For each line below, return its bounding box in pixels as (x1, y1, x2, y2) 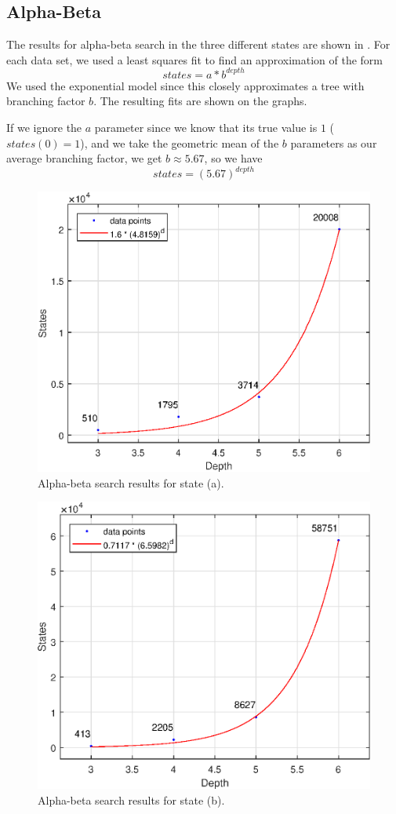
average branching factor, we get (6, 150, 162, 166)
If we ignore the (6, 119, 82, 136)
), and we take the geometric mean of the (80, 134, 279, 151)
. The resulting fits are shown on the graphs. (93, 93, 307, 109)
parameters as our (290, 134, 377, 151)
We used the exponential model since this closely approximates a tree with (6, 77, 365, 93)
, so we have (204, 150, 263, 166)
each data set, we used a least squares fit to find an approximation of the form (6, 51, 383, 68)
